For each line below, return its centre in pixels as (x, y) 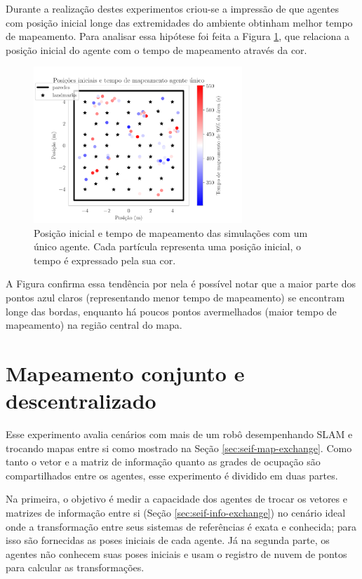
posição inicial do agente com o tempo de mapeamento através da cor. (156, 49)
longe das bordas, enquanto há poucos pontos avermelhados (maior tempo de (171, 311)
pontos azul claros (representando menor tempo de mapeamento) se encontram (175, 297)
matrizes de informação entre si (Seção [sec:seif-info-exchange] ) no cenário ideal (176, 512)
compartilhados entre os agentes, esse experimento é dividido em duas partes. (172, 475)
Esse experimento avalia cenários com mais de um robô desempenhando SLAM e (179, 434)
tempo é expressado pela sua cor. (105, 260)
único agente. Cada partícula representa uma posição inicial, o (167, 246)
